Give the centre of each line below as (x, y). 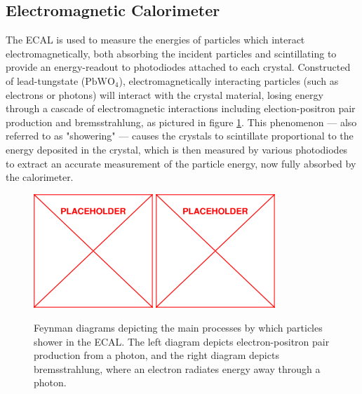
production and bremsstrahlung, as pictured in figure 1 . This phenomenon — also (181, 122)
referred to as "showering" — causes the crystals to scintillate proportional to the (180, 136)
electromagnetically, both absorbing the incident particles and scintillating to (171, 53)
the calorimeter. (40, 177)
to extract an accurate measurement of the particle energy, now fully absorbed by (181, 163)
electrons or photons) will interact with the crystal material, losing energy (165, 94)
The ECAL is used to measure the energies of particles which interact (155, 40)
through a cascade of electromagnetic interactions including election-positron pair (181, 108)
